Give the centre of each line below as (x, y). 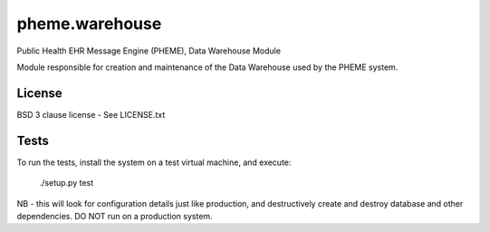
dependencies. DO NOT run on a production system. (115, 216)
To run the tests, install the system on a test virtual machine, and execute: (154, 162)
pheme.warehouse (89, 24)
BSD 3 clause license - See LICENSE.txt (91, 114)
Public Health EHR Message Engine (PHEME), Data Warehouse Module (149, 51)
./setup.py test (67, 183)
